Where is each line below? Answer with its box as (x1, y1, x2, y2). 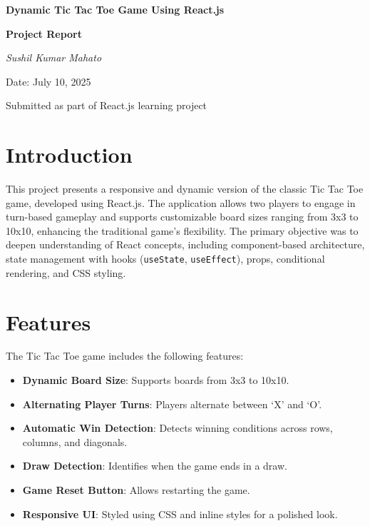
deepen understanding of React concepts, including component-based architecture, (6, 237, 365, 252)
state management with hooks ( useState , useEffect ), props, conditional (6, 251, 325, 266)
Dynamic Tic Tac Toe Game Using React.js (6, 2, 225, 16)
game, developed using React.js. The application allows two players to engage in (6, 195, 356, 210)
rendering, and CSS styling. (6, 265, 126, 280)
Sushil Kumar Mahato (6, 50, 102, 65)
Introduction (6, 140, 133, 169)
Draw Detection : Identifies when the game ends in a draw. (22, 458, 287, 473)
